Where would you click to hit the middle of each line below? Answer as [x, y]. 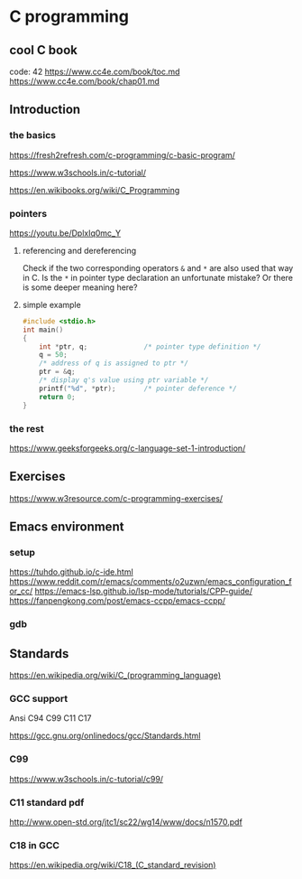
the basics [33, 136]
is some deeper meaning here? [80, 287]
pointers [28, 213]
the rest [27, 428]
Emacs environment [67, 527]
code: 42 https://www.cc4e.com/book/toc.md [95, 71]
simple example [51, 304]
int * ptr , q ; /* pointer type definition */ [150, 346]
